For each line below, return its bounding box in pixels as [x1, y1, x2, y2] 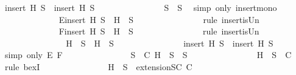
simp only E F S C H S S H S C [4, 48, 292, 61]
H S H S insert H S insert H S [66, 36, 273, 49]
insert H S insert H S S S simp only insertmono [4, 1, 277, 13]
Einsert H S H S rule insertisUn [58, 13, 259, 25]
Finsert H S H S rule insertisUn [58, 25, 259, 37]
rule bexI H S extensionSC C [4, 60, 192, 73]
